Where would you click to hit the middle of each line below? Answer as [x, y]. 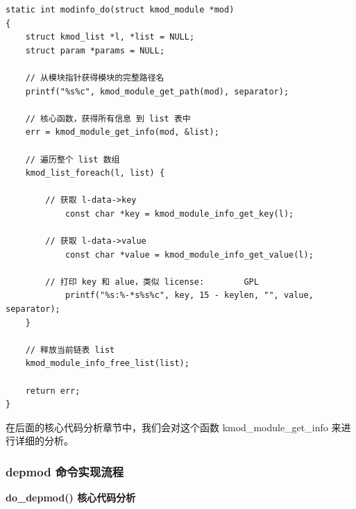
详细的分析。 [44, 441]
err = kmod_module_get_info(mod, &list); [122, 132]
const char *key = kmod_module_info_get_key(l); [179, 214]
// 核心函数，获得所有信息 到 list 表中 [108, 118]
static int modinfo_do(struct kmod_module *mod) [120, 10]
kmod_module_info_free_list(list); [107, 364]
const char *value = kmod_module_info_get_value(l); [189, 254]
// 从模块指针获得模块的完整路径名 [95, 77]
